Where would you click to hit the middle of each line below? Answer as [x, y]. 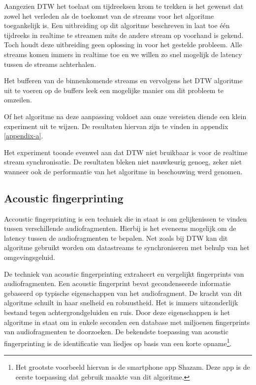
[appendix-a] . [24, 136]
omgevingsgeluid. [30, 257]
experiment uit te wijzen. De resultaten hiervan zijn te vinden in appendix [116, 126]
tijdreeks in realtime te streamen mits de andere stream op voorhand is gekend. [124, 35]
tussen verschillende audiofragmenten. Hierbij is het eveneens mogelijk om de [120, 228]
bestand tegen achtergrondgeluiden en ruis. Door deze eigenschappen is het [117, 312]
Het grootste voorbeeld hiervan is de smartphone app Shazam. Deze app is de [133, 367]
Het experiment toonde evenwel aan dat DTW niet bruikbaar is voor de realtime [126, 152]
